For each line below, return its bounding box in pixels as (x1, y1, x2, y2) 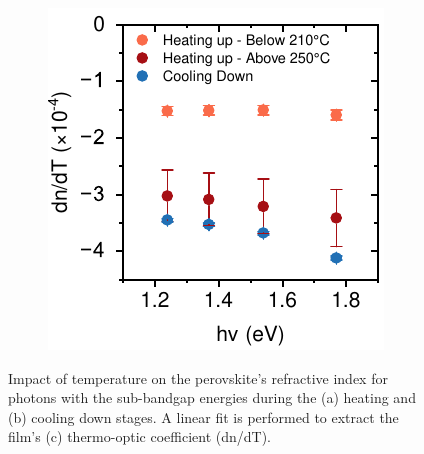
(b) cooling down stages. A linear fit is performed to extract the (8, 406, 399, 427)
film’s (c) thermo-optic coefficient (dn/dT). (8, 426, 271, 447)
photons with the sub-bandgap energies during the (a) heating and (8, 387, 416, 408)
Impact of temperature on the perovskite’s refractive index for (8, 367, 388, 388)
